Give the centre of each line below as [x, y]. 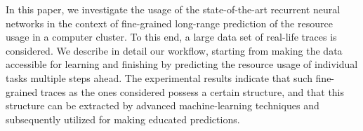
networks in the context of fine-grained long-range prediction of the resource [169, 23]
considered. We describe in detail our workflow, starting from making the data [174, 50]
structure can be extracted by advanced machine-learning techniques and [163, 105]
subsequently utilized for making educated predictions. [123, 119]
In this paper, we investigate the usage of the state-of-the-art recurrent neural [173, 9]
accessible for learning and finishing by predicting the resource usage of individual [182, 64]
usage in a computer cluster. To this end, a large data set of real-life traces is [171, 37]
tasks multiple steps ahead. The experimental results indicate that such [159, 77]
